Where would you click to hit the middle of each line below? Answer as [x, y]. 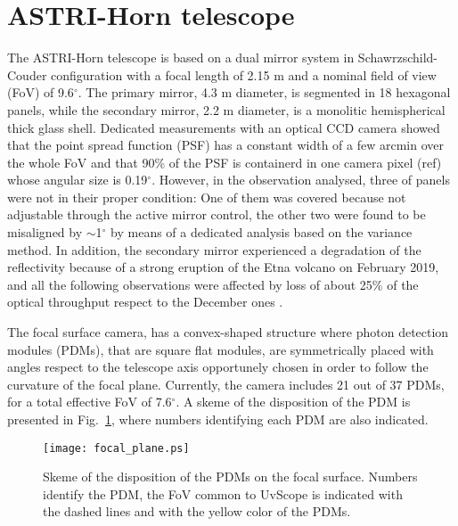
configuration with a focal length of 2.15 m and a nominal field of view [244, 74]
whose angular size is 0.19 [78, 180]
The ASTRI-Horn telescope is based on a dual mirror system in [181, 58]
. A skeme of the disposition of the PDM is [293, 402]
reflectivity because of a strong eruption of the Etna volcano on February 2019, [223, 267]
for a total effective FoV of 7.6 [90, 402]
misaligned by [45, 232]
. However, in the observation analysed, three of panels [301, 180]
